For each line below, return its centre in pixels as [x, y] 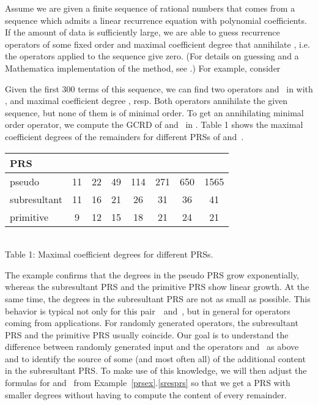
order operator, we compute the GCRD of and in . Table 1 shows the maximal [154, 124]
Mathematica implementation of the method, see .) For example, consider [143, 68]
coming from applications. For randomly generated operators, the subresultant [152, 323]
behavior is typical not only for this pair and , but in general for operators [148, 310]
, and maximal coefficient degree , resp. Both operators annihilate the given [146, 101]
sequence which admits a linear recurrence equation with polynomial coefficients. [156, 20]
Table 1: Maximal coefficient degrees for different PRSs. [109, 254]
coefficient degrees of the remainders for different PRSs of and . [124, 136]
